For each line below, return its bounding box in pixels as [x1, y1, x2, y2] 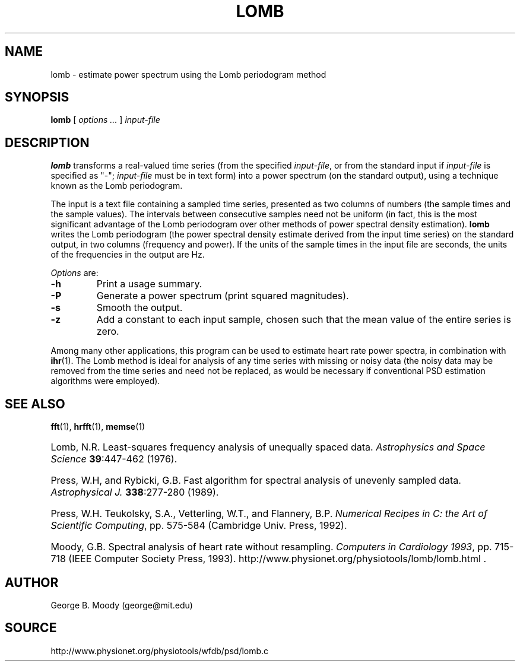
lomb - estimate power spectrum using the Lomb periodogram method [50, 69, 326, 80]
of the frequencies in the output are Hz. [50, 249, 205, 260]
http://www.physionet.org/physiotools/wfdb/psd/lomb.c [50, 645, 269, 656]
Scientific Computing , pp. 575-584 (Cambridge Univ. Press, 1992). [50, 519, 347, 532]
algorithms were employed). [50, 376, 160, 386]
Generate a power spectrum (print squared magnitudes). [96, 290, 349, 302]
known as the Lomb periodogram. [50, 180, 183, 191]
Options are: [50, 268, 99, 278]
